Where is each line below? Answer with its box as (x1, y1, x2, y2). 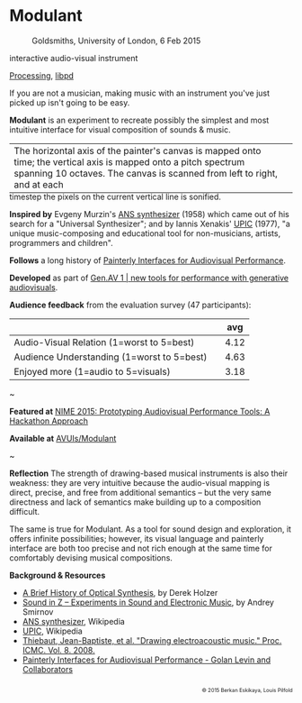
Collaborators (22, 663, 74, 674)
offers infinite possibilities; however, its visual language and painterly (9, 533, 264, 543)
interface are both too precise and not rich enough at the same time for (9, 543, 272, 553)
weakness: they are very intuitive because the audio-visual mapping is (9, 477, 271, 488)
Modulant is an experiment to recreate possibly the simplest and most (9, 114, 270, 125)
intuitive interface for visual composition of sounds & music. (9, 123, 231, 135)
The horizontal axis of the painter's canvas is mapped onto (13, 144, 262, 157)
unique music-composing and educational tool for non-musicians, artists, (9, 227, 281, 239)
